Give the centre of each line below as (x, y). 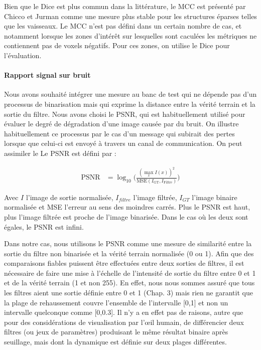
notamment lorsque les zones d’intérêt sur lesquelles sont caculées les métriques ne (130, 35)
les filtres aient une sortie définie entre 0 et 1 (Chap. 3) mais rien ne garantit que (128, 293)
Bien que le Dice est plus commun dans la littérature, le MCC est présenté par (125, 6)
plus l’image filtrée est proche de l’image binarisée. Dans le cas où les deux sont (126, 216)
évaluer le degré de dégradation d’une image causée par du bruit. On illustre (121, 124)
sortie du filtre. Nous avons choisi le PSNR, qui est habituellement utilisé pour (125, 114)
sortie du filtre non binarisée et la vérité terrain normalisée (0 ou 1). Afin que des (129, 253)
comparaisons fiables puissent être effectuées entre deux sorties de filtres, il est (124, 263)
